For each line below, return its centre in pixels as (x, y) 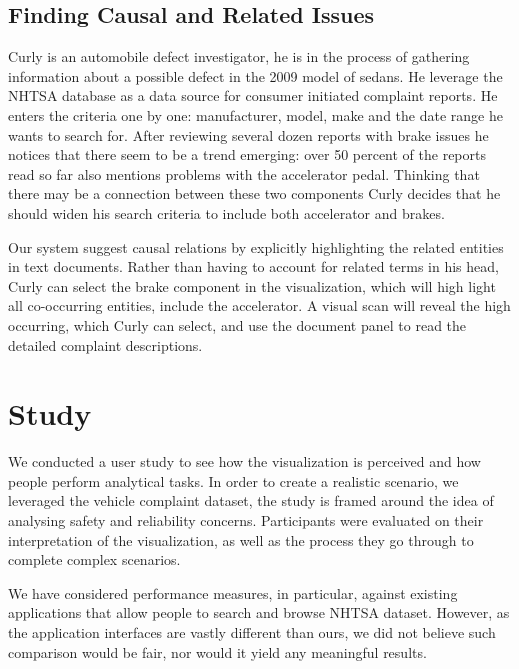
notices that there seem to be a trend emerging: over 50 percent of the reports (247, 154)
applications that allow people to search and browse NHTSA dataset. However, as (259, 612)
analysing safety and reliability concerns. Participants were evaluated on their (246, 520)
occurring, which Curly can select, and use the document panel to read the (237, 324)
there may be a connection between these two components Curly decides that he (254, 193)
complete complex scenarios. (94, 559)
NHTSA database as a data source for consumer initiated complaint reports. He (253, 95)
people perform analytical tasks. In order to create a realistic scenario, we (233, 480)
